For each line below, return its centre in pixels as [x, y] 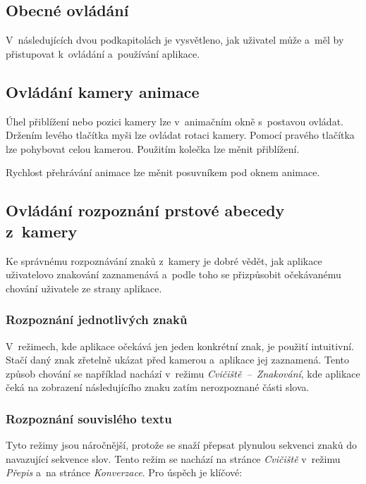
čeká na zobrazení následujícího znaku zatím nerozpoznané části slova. [158, 387]
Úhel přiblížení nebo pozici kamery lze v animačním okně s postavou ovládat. [175, 121]
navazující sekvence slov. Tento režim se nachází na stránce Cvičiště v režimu [173, 458]
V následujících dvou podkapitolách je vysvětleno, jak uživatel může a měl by [175, 40]
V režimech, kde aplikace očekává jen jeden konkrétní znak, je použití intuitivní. [180, 346]
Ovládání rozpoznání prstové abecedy [145, 210]
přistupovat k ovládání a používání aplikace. [103, 53]
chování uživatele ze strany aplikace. [84, 288]
